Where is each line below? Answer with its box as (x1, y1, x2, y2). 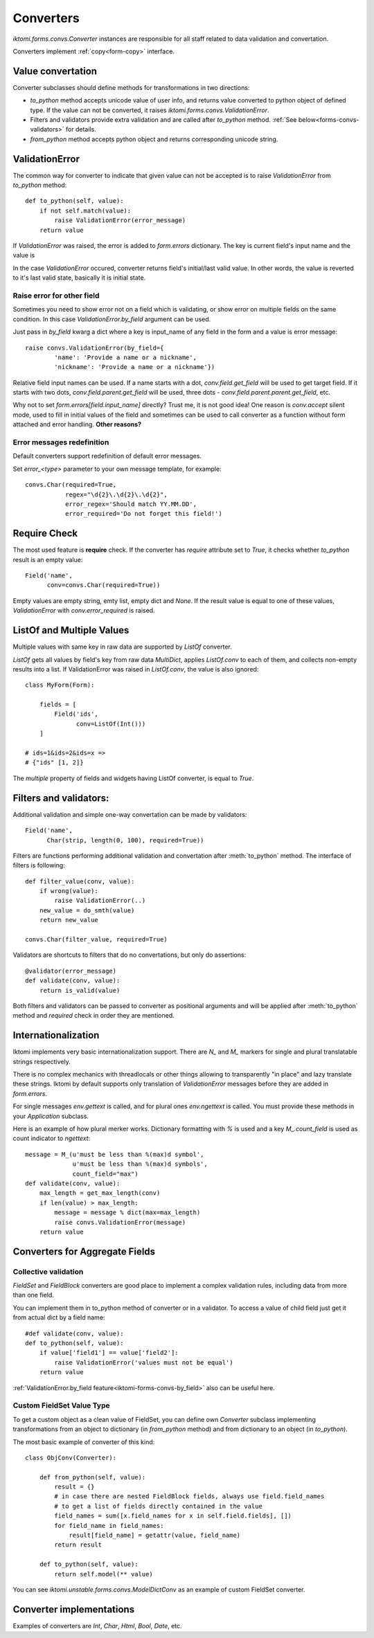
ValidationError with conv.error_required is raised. (12, 606, 155, 615)
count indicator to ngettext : (12, 1134, 91, 1142)
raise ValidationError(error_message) (54, 217, 186, 224)
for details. (66, 125, 96, 134)
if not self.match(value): (39, 206, 132, 215)
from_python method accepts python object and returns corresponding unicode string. (30, 135, 278, 143)
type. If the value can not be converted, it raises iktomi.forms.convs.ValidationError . (30, 106, 269, 114)
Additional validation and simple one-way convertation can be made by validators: (12, 810, 247, 818)
